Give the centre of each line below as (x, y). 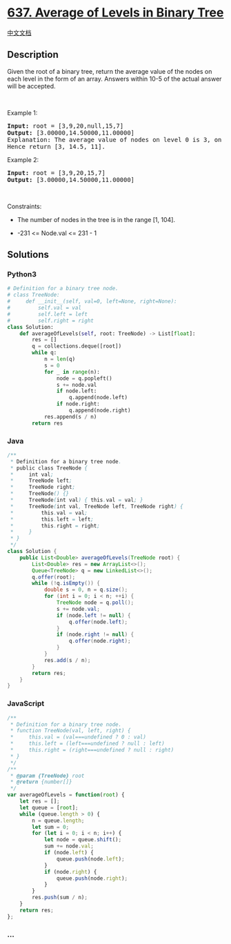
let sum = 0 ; (51, 827)
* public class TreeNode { (49, 468)
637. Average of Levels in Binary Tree (115, 13)
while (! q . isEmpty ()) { (66, 583)
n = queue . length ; (58, 821)
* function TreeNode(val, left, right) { (70, 731)
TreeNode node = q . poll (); (95, 603)
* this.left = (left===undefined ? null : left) (88, 744)
